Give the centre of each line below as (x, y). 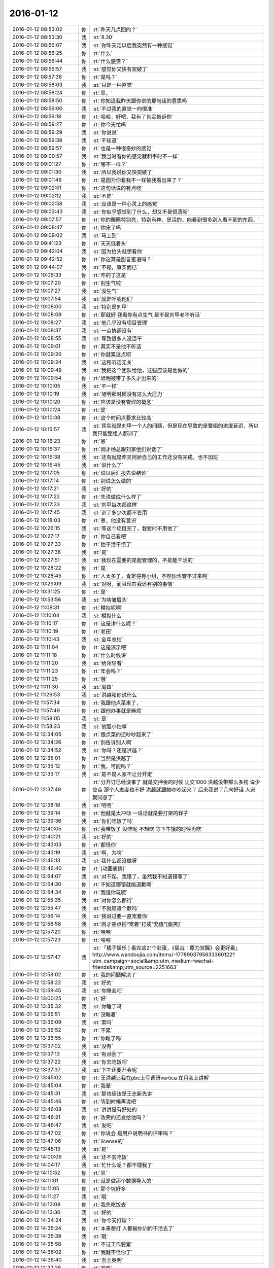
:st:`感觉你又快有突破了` (121, 69)
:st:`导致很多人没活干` (118, 338)
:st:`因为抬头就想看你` (118, 251)
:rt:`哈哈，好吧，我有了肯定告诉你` (133, 117)
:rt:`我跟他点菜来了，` (117, 702)
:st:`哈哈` (103, 805)
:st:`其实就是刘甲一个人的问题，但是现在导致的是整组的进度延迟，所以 (175, 426)
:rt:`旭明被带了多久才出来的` (125, 378)
